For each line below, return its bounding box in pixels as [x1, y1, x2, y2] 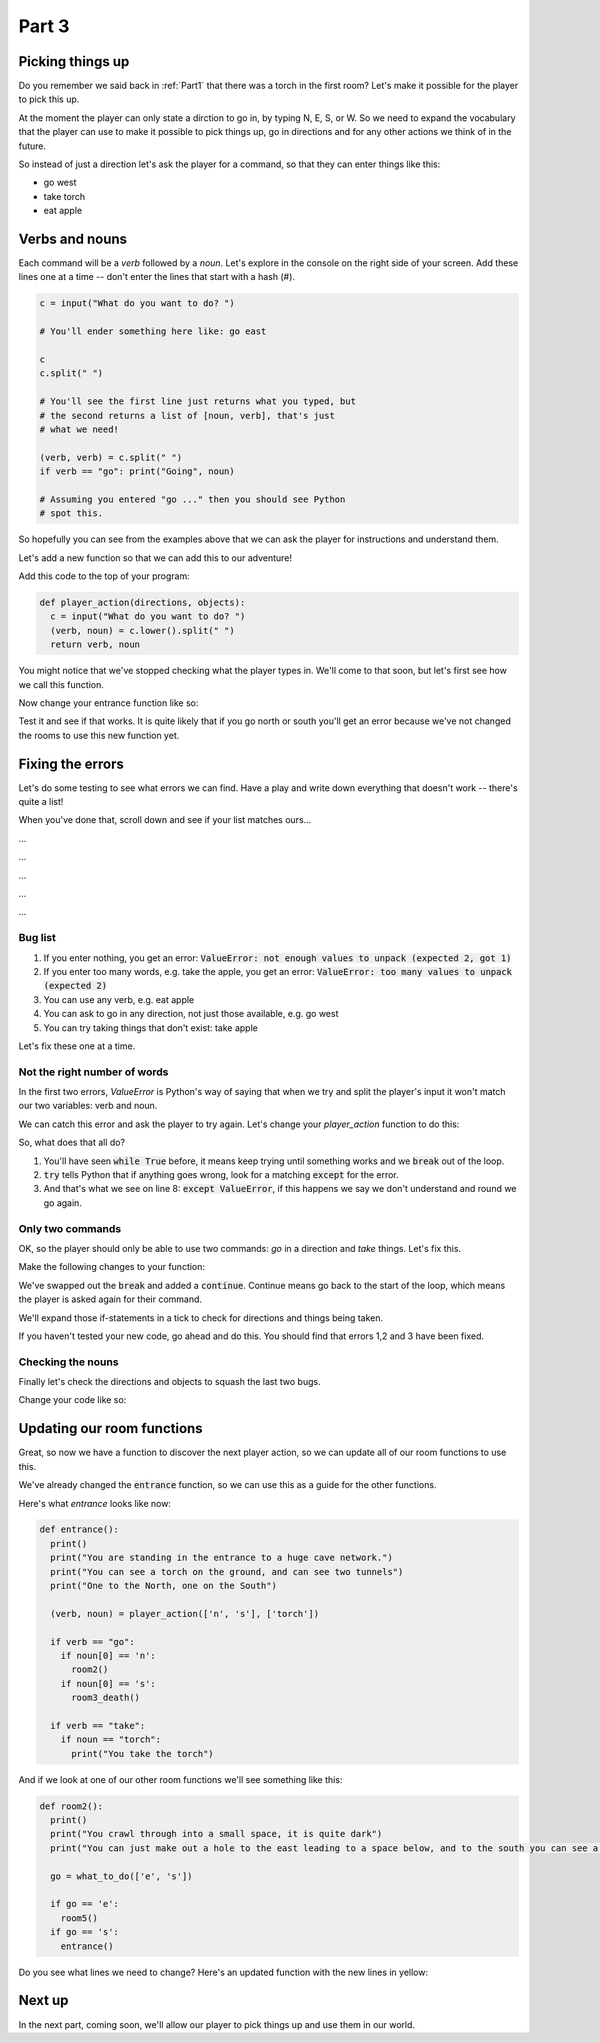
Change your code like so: [18, 1394, 127, 1406]
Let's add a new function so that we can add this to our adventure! [18, 551, 293, 564]
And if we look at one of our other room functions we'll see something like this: [18, 1773, 343, 1785]
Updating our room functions [18, 1420, 204, 1437]
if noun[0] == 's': [60, 1678, 157, 1689]
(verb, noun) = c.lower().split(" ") [50, 625, 235, 636]
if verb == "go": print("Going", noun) [39, 466, 235, 477]
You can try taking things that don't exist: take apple [43, 1021, 259, 1034]
